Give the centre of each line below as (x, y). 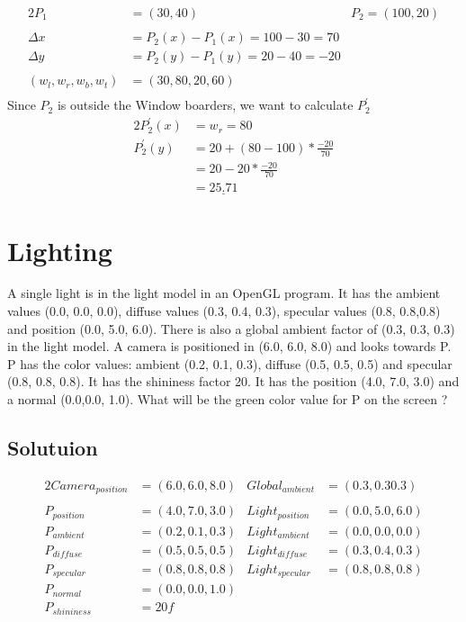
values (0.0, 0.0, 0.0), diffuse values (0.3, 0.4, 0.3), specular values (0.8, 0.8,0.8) (224, 311)
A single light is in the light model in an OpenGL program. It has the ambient (224, 293)
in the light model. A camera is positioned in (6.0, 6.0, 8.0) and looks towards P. (229, 346)
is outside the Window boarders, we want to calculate (205, 105)
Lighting (60, 250)
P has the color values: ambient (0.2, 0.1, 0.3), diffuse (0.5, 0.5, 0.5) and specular (230, 363)
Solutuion (53, 447)
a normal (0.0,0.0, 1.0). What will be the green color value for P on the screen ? (228, 399)
